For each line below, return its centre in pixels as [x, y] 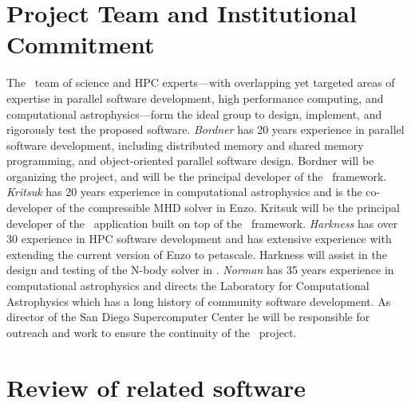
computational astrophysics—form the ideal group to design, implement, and [194, 114]
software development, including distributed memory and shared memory [185, 145]
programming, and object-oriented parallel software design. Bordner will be [190, 161]
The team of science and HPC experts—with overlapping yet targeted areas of [201, 82]
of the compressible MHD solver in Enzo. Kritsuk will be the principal [228, 208]
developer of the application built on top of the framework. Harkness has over [202, 223]
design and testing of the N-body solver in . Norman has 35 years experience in [200, 270]
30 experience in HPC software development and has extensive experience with [199, 239]
